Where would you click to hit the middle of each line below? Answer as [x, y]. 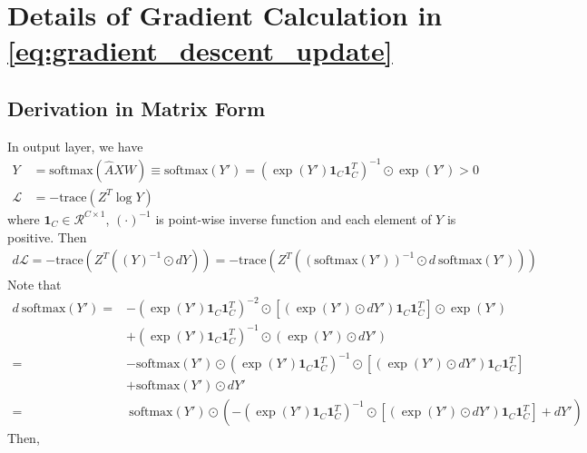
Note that [34, 285]
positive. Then [47, 236]
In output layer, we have [75, 146]
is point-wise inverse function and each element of [293, 218]
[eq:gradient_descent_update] [200, 50]
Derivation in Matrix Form [137, 108]
